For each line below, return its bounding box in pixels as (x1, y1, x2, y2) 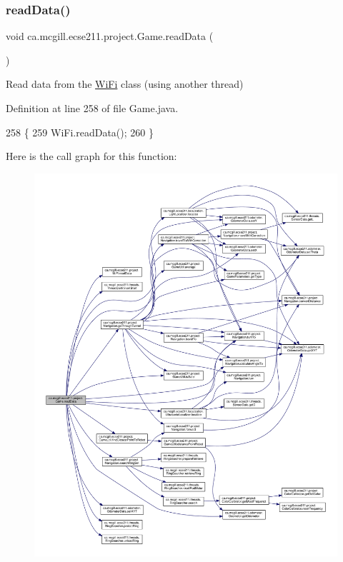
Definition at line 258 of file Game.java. (6, 101, 179, 115)
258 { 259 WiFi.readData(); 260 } (6, 124, 154, 139)
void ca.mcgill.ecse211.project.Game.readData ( (6, 29, 214, 44)
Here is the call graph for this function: (6, 149, 177, 164)
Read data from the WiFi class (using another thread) (6, 76, 244, 91)
